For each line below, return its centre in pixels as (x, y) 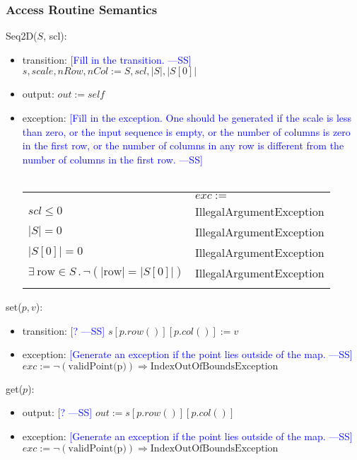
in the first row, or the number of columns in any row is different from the (183, 145)
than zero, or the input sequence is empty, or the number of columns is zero (186, 131)
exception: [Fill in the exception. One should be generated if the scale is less (187, 117)
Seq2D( (22, 36)
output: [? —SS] (57, 412)
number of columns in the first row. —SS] (112, 159)
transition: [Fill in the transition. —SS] (107, 59)
